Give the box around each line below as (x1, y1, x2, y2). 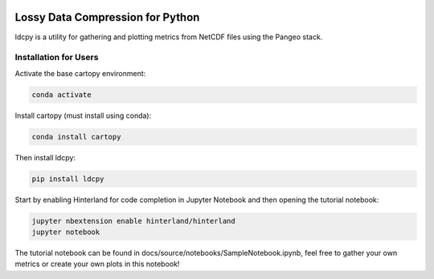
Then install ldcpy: (14, 152, 76, 162)
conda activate (31, 90, 92, 99)
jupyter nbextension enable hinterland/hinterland (31, 216, 236, 225)
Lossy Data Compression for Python (14, 10, 200, 24)
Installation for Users (14, 52, 99, 63)
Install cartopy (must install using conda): (14, 111, 152, 120)
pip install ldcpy (31, 174, 104, 184)
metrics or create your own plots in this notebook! (14, 259, 180, 269)
